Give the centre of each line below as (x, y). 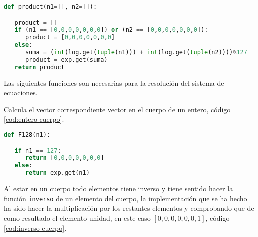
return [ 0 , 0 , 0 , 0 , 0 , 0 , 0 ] (65, 158)
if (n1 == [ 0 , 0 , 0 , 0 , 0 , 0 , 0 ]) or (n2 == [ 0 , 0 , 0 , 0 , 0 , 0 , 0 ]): (111, 30)
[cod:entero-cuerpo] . (34, 119)
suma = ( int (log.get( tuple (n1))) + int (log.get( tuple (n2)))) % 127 (136, 53)
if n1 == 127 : (38, 151)
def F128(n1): (27, 135)
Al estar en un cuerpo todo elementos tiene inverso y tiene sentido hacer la (119, 189)
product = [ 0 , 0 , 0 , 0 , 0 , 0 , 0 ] (70, 38)
